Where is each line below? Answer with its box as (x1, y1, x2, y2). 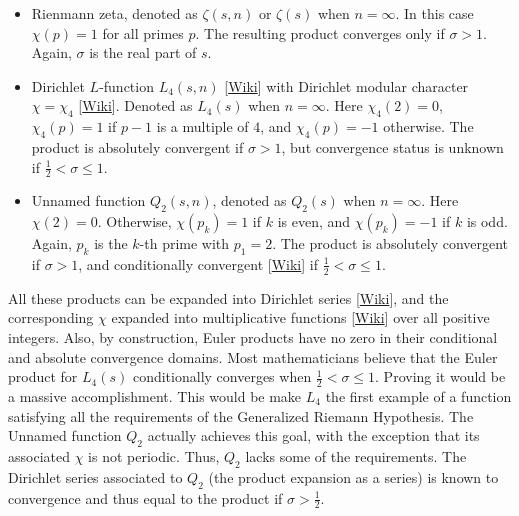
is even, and (277, 211, 351, 232)
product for (8, 366, 78, 387)
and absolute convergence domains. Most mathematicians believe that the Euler (8, 346, 498, 367)
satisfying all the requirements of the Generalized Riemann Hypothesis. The (8, 405, 474, 426)
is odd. (466, 211, 508, 232)
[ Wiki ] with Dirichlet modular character (224, 75, 469, 96)
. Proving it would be (375, 366, 506, 387)
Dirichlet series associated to (8, 466, 183, 487)
